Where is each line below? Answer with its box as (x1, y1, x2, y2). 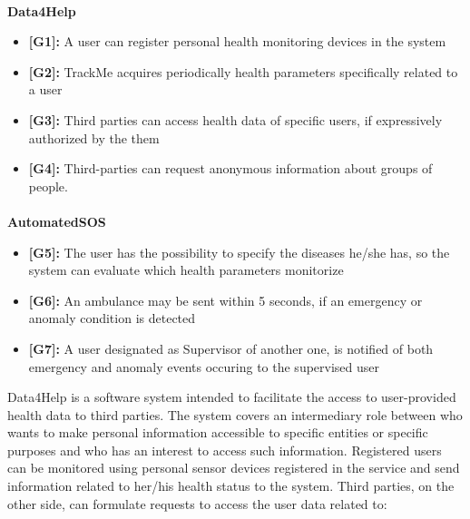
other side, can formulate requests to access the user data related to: (7, 494, 387, 513)
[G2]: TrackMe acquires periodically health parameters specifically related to (28, 62, 458, 81)
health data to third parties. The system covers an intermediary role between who (7, 405, 463, 424)
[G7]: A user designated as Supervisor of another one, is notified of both (28, 338, 434, 357)
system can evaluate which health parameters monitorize (28, 260, 344, 279)
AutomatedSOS (7, 211, 106, 230)
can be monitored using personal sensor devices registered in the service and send (7, 458, 460, 477)
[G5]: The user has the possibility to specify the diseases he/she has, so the (28, 242, 450, 261)
